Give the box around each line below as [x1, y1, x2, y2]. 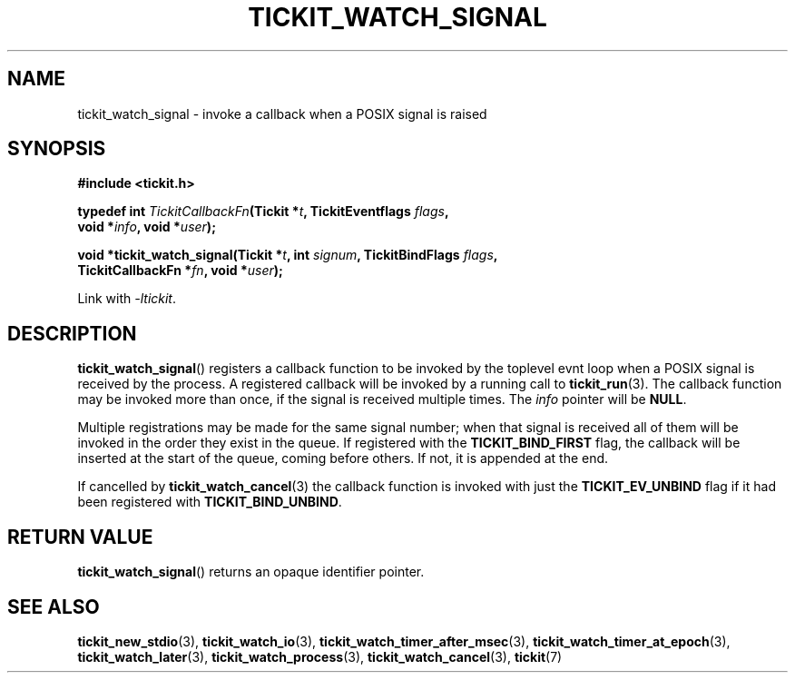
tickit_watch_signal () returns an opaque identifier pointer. [77, 564, 425, 580]
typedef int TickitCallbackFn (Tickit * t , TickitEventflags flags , [77, 203, 449, 220]
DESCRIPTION [7, 321, 137, 345]
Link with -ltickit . [77, 291, 177, 307]
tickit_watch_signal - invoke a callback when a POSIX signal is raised [77, 105, 487, 122]
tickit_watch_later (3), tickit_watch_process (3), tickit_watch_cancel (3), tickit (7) [77, 648, 563, 665]
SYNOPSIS [7, 137, 106, 161]
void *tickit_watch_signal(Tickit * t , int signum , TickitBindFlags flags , [77, 247, 498, 263]
